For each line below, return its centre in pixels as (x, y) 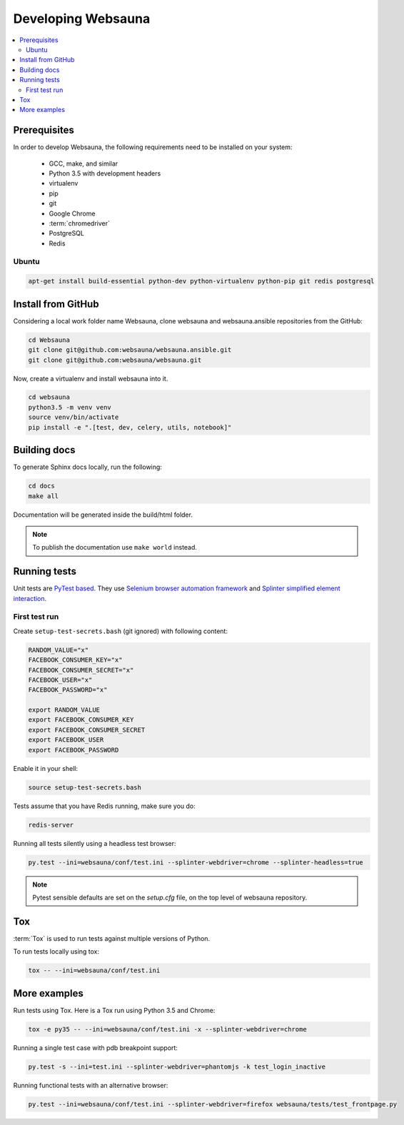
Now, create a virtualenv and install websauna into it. (91, 378)
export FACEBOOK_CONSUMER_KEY (81, 720)
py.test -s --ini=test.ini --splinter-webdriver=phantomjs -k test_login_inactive (177, 1066)
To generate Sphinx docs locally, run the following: (87, 467)
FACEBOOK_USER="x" (60, 680)
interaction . (30, 598)
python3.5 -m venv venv (70, 407)
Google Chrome (72, 213)
